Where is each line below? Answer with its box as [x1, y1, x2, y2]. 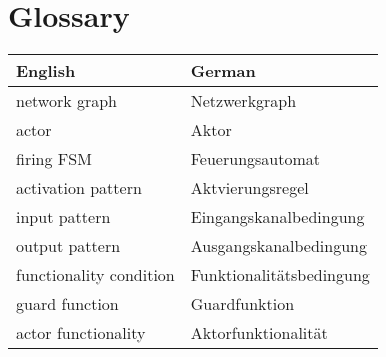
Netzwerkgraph [190, 89, 297, 113]
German [190, 59, 256, 83]
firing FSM [16, 147, 92, 171]
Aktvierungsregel [190, 176, 309, 200]
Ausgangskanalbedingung [190, 234, 367, 258]
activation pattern [16, 176, 142, 200]
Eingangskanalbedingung [190, 205, 365, 229]
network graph [16, 89, 117, 113]
